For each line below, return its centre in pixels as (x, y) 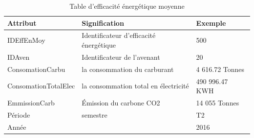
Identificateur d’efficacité (119, 35)
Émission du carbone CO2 (121, 103)
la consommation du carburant (128, 69)
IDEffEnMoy (26, 40)
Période (19, 114)
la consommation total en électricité (135, 86)
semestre (95, 114)
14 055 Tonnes (218, 103)
